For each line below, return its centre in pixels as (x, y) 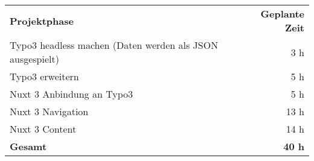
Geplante (282, 14)
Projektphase (42, 21)
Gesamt (28, 146)
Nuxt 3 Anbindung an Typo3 (72, 94)
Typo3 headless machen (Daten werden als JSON (114, 45)
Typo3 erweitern (44, 76)
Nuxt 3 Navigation (49, 111)
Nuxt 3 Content (43, 129)
